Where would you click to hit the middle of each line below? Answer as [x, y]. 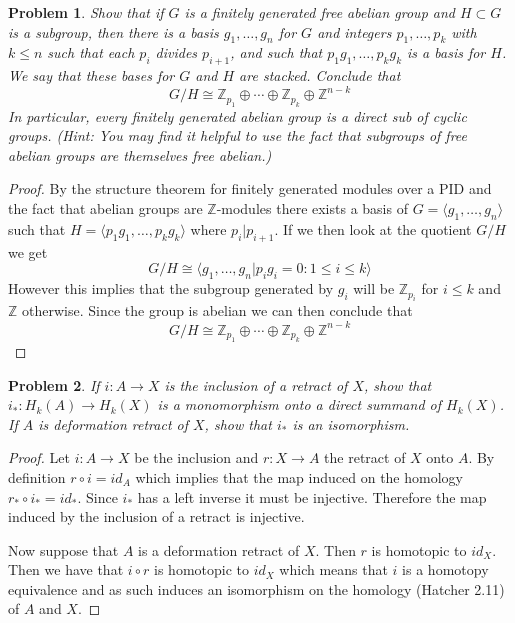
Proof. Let [39, 457]
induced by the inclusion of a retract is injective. [156, 516]
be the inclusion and [196, 457]
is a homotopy [445, 569]
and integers [354, 31]
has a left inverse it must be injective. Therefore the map [312, 496]
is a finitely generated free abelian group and [319, 12]
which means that [333, 569]
